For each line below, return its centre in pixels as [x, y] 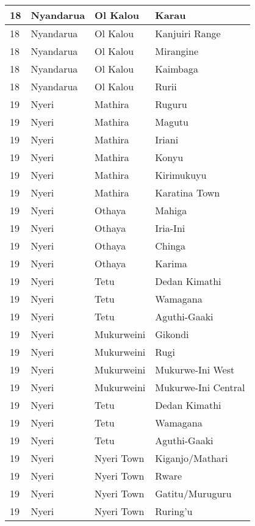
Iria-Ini [170, 228]
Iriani [167, 139]
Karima [171, 263]
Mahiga [171, 210]
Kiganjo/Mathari [192, 458]
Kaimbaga [177, 69]
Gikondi [172, 334]
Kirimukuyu [181, 175]
